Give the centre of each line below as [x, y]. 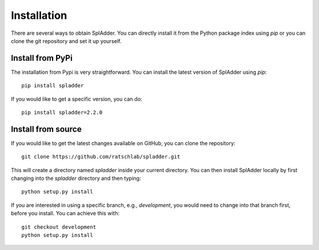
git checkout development [59, 227]
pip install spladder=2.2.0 [62, 113]
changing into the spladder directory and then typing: [76, 178]
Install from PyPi [42, 58]
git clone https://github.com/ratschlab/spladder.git [101, 157]
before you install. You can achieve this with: [65, 213]
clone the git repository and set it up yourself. [66, 41]
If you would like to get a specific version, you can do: [77, 99]
